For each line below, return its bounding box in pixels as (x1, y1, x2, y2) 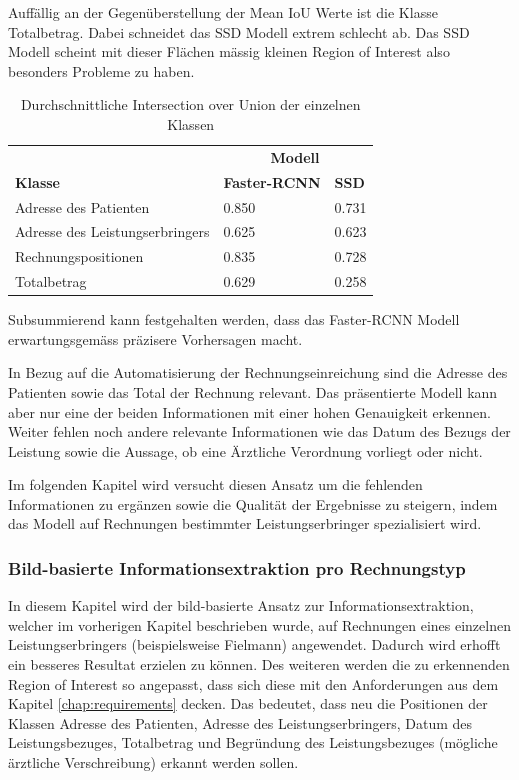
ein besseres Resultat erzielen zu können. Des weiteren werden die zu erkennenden (8, 654, 510, 675)
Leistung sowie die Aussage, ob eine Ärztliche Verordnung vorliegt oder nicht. (8, 440, 483, 461)
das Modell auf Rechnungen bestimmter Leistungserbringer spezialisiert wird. (8, 513, 482, 534)
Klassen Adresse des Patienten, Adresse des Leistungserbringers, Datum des (8, 712, 473, 733)
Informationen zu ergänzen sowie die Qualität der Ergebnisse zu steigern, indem (8, 493, 498, 514)
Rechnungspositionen (15, 246, 144, 267)
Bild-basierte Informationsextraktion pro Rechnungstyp (8, 555, 466, 580)
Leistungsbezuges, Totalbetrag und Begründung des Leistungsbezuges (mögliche (8, 732, 498, 753)
